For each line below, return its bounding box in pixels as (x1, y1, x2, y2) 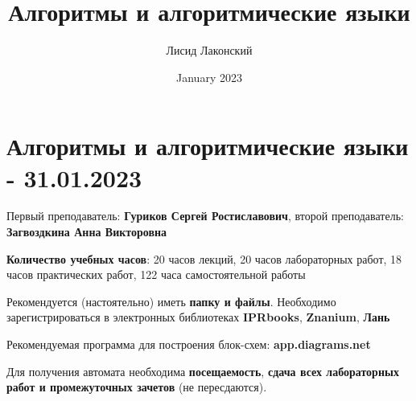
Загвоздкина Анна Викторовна (6, 223, 167, 240)
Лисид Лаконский (166, 42, 253, 59)
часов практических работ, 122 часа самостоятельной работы (6, 266, 306, 283)
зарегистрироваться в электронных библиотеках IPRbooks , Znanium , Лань (6, 309, 390, 325)
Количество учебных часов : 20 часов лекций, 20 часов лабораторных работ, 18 (6, 250, 402, 267)
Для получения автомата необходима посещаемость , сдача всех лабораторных (6, 362, 399, 379)
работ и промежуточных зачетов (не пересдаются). (6, 378, 267, 395)
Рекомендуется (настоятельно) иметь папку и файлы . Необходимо (6, 293, 336, 309)
